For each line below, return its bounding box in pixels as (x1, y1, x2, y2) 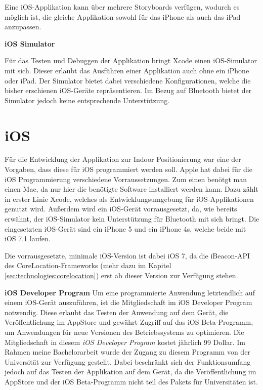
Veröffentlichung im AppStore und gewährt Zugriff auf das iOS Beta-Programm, (5, 317, 253, 327)
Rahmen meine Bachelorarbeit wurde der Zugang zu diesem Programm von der (5, 346, 250, 357)
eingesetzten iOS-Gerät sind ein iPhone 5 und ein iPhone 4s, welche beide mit (5, 223, 246, 234)
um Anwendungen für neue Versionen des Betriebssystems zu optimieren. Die (5, 326, 244, 337)
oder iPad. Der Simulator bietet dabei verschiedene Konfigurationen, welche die (5, 75, 251, 85)
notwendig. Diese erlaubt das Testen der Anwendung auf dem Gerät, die (5, 307, 229, 317)
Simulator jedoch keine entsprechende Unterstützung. (5, 95, 170, 105)
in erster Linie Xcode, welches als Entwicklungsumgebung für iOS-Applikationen (5, 193, 254, 204)
